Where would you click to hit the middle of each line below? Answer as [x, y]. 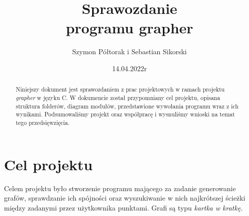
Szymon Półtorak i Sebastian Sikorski [129, 52]
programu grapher [129, 28]
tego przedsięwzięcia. [43, 122]
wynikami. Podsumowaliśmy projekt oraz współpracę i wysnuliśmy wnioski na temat [125, 114]
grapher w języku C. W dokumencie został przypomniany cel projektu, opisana [118, 97]
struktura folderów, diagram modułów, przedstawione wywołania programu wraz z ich [127, 106]
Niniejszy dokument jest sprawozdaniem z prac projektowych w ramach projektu [120, 89]
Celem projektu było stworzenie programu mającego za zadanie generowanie [120, 188]
